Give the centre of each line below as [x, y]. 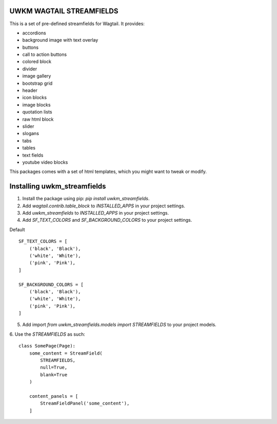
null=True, [54, 368]
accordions [34, 33]
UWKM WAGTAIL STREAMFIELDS [64, 11]
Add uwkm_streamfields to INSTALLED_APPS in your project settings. [96, 213]
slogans [31, 133]
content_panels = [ [54, 396]
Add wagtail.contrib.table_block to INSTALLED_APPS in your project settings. [104, 206]
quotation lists [37, 112]
